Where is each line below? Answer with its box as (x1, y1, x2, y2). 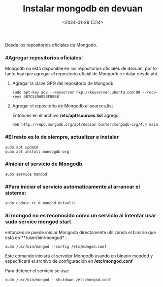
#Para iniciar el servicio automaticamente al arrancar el (5, 183, 140, 190)
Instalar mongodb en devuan (23, 3, 143, 14)
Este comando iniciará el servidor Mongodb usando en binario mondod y (5, 253, 153, 259)
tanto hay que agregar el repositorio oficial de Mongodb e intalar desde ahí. (5, 71, 159, 77)
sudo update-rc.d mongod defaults (5, 201, 76, 206)
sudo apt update (5, 144, 38, 150)
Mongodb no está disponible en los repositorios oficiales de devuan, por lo (5, 65, 157, 72)
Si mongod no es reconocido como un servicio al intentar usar (5, 212, 157, 219)
